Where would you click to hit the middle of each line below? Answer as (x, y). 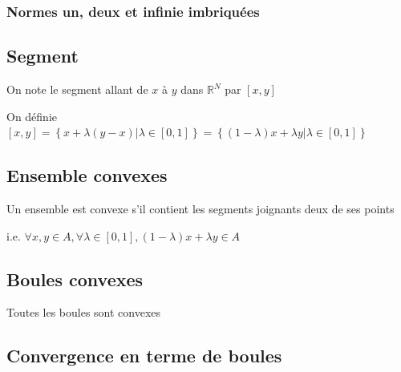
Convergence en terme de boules (144, 356)
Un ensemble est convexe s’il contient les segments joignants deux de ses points (200, 209)
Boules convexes (75, 279)
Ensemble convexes (87, 175)
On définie (32, 116)
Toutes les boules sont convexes (84, 312)
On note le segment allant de (77, 89)
